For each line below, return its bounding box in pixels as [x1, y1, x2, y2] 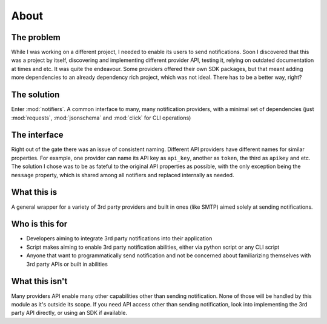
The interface [11, 130, 64, 140]
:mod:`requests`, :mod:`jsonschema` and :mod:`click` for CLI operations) [11, 114, 191, 121]
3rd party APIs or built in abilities [26, 260, 108, 268]
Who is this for [11, 219, 68, 229]
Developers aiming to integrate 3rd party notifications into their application [26, 235, 213, 242]
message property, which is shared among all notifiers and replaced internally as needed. [11, 171, 234, 178]
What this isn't [11, 276, 68, 286]
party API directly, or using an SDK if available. [11, 309, 128, 317]
